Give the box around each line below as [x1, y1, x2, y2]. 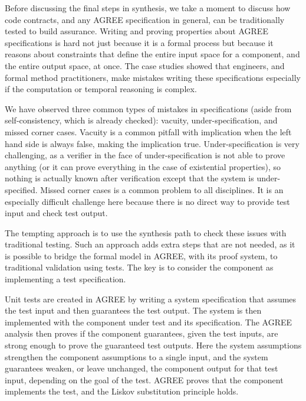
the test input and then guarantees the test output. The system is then [5, 304, 262, 317]
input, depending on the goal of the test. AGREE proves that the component [5, 373, 284, 386]
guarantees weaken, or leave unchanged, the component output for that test [5, 362, 278, 374]
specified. [5, 183, 38, 195]
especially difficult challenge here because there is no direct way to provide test [5, 195, 290, 207]
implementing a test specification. [5, 273, 126, 285]
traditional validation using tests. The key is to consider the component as [5, 261, 274, 273]
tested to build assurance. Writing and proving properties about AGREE [5, 25, 268, 37]
